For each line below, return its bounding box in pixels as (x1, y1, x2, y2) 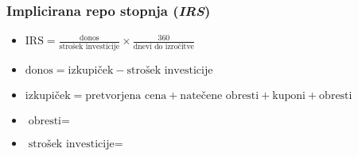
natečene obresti (180, 89, 259, 101)
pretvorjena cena (85, 89, 167, 101)
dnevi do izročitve (133, 42, 194, 51)
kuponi (272, 89, 305, 101)
